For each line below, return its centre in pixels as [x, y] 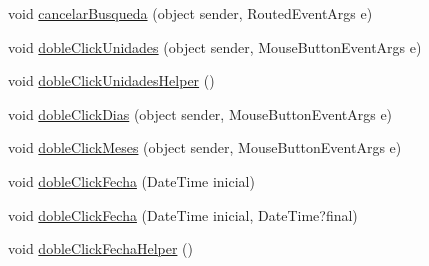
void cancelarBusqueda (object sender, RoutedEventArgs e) [190, 13]
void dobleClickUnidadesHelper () [111, 80]
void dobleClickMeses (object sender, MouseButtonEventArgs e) [205, 147]
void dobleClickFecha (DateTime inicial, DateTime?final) [183, 214]
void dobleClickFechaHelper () [100, 248]
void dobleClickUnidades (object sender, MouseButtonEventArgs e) [215, 46]
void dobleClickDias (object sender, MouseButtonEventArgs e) [200, 113]
